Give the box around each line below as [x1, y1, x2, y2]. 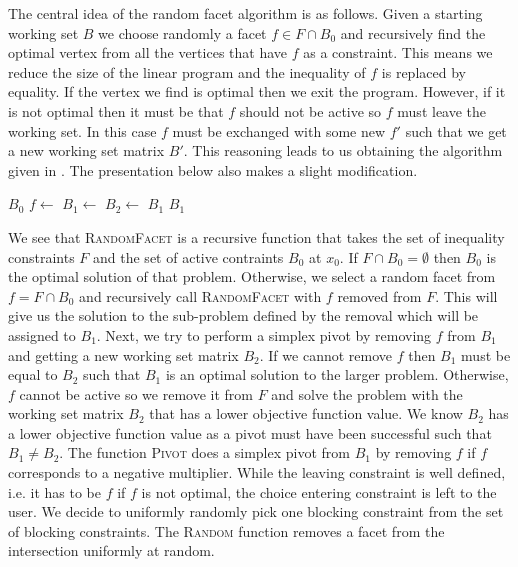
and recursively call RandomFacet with [79, 285, 322, 306]
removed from [337, 285, 422, 306]
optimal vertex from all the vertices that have [8, 42, 288, 63]
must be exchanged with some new [172, 120, 386, 141]
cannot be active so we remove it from [19, 383, 253, 404]
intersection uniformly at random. [8, 540, 215, 561]
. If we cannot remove [259, 344, 392, 365]
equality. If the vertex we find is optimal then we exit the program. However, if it [8, 81, 506, 102]
